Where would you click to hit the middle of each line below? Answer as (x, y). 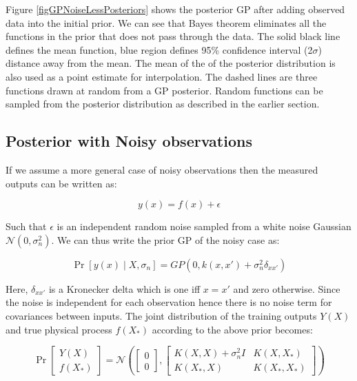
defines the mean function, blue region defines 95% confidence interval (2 (159, 49)
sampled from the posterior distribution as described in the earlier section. (163, 104)
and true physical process (59, 329)
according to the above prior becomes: (232, 329)
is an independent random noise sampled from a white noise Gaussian (204, 226)
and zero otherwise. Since (287, 288)
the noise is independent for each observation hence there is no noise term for (169, 302)
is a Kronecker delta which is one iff (124, 288)
